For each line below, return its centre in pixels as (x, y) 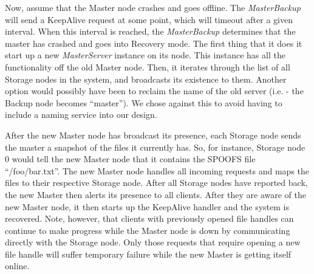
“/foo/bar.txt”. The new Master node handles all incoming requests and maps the (157, 170)
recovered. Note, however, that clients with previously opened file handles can (149, 218)
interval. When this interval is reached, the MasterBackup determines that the (150, 31)
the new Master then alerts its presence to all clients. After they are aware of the (155, 194)
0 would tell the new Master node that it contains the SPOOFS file (130, 159)
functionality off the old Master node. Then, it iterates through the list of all (148, 67)
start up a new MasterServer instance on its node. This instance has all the (145, 55)
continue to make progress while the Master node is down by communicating (148, 230)
